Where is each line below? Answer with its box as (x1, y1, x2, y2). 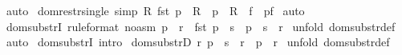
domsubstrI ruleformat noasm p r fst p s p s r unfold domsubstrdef (6, 18, 396, 34)
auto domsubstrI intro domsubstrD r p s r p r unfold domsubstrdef (6, 33, 390, 50)
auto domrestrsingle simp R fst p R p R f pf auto (6, 2, 305, 18)
